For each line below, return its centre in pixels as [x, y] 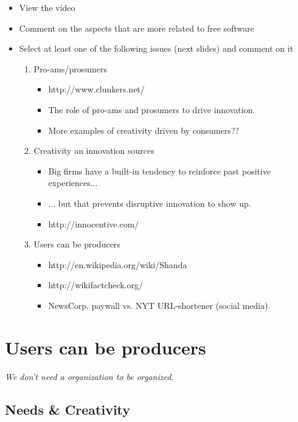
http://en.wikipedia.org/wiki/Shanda [118, 264]
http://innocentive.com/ [94, 223]
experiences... [73, 183]
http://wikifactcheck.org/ [95, 285]
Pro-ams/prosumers [70, 68]
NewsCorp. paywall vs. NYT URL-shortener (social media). [159, 305]
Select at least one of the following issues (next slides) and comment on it [156, 48]
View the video [47, 7]
